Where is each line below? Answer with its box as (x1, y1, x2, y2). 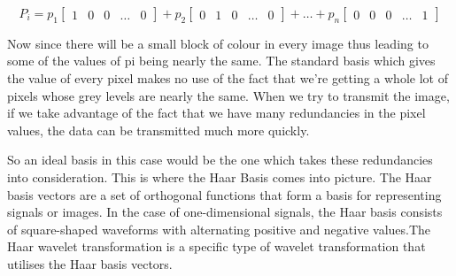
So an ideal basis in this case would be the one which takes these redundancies (7, 150, 433, 169)
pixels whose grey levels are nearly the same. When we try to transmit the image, (7, 86, 450, 104)
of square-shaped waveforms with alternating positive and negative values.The (7, 219, 431, 238)
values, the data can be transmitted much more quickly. (7, 120, 310, 139)
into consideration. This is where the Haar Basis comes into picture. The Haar (7, 167, 432, 186)
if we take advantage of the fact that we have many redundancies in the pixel (7, 103, 426, 122)
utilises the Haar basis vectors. (7, 254, 173, 272)
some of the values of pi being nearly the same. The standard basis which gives (7, 51, 436, 70)
